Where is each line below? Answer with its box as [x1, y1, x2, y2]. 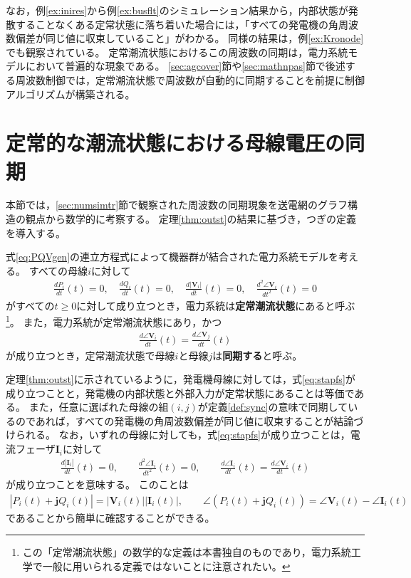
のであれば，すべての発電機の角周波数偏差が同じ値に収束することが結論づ [15, 413, 364, 428]
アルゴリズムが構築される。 [6, 86, 135, 101]
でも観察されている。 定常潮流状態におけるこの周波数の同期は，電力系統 [6, 44, 348, 59]
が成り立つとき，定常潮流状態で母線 [6, 347, 175, 362]
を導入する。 [6, 225, 66, 240]
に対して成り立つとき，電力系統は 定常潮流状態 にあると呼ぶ [76, 298, 355, 312]
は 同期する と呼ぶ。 [212, 347, 303, 362]
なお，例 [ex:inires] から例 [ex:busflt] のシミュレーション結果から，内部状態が [6, 3, 348, 17]
